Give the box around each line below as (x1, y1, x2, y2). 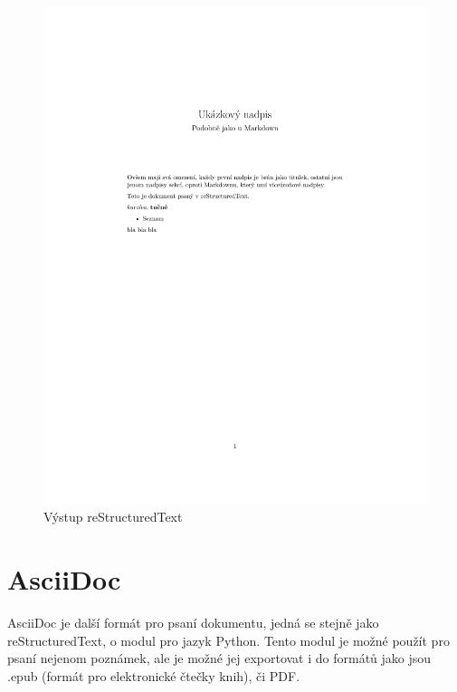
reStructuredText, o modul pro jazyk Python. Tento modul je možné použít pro (7, 630, 450, 649)
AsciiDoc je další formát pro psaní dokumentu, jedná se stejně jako (7, 613, 379, 632)
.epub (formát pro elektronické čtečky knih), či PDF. (7, 666, 300, 685)
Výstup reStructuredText (43, 507, 183, 526)
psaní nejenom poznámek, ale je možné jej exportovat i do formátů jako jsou (7, 649, 432, 668)
